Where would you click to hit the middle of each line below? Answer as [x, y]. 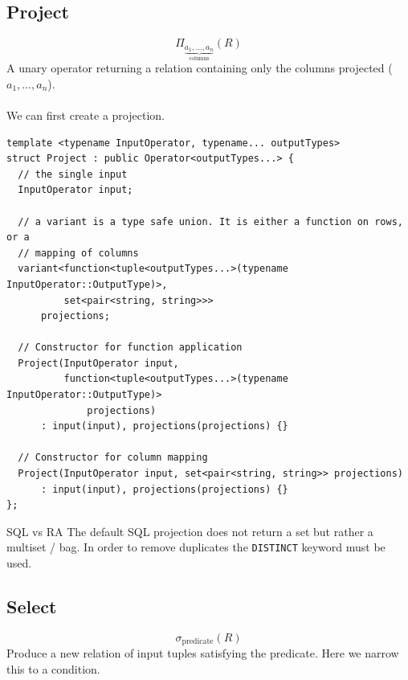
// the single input [73, 174]
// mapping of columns [78, 253]
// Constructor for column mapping [113, 458]
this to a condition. [53, 668]
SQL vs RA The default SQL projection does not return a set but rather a [190, 531]
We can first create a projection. [86, 115]
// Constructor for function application [130, 348]
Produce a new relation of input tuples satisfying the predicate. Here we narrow [203, 653]
